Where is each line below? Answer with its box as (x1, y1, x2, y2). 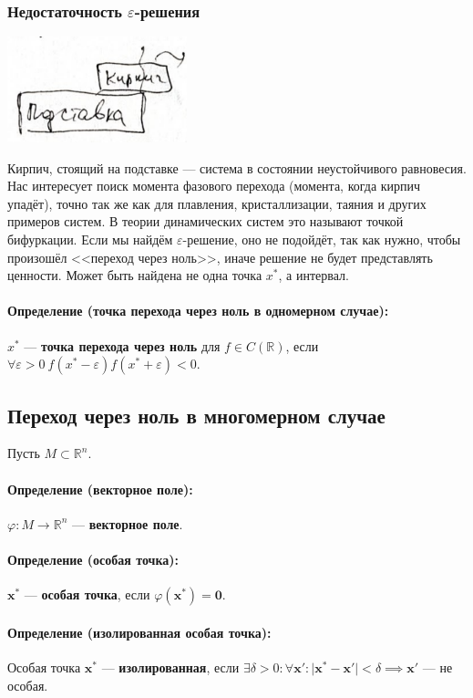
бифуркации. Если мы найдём (7, 230, 173, 248)
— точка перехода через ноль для (24, 336, 221, 355)
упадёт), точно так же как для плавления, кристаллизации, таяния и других (7, 193, 427, 213)
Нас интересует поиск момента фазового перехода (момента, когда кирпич (7, 176, 421, 195)
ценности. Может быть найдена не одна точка (7, 266, 262, 285)
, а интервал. (278, 266, 349, 285)
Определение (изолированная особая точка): (7, 622, 272, 641)
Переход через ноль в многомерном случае (7, 401, 386, 429)
